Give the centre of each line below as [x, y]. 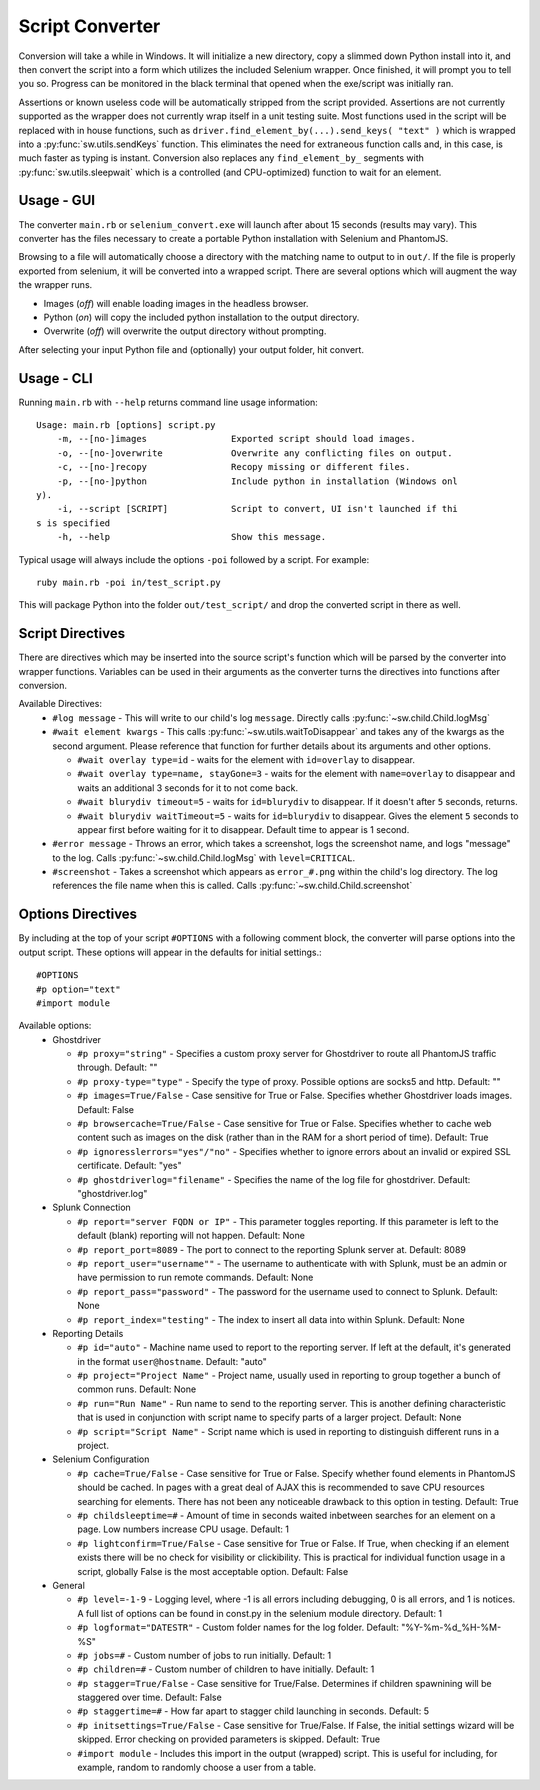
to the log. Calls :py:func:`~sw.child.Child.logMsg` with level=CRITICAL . [203, 857]
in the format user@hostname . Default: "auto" [172, 1361]
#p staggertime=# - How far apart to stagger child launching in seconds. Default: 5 [253, 1711]
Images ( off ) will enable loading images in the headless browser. [176, 303]
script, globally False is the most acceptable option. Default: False [213, 1571]
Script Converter [89, 26]
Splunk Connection [92, 1207]
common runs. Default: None [137, 1389]
